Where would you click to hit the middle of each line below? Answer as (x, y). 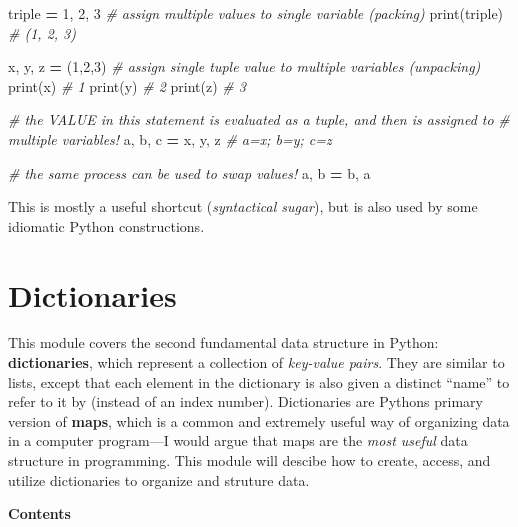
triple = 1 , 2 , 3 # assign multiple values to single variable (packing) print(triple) (256, 13)
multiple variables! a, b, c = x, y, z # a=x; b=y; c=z (170, 138)
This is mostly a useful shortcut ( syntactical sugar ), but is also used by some (243, 206)
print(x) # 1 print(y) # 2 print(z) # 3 (127, 85)
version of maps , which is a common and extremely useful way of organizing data (259, 420)
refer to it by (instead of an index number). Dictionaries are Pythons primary (245, 401)
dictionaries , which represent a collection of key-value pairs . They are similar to (256, 362)
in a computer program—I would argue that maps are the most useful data (238, 440)
